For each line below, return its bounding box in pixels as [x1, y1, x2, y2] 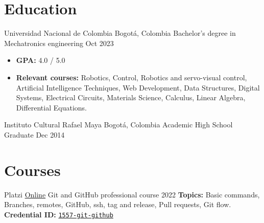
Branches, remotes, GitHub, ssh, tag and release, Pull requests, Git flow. [4, 199, 231, 210]
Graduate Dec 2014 [4, 129, 65, 140]
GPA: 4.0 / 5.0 [16, 55, 65, 65]
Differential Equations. [16, 102, 87, 113]
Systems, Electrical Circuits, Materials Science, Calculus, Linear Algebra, [16, 92, 246, 103]
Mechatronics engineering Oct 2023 [4, 37, 114, 48]
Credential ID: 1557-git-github [4, 209, 113, 219]
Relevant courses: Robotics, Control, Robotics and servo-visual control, [16, 72, 247, 82]
